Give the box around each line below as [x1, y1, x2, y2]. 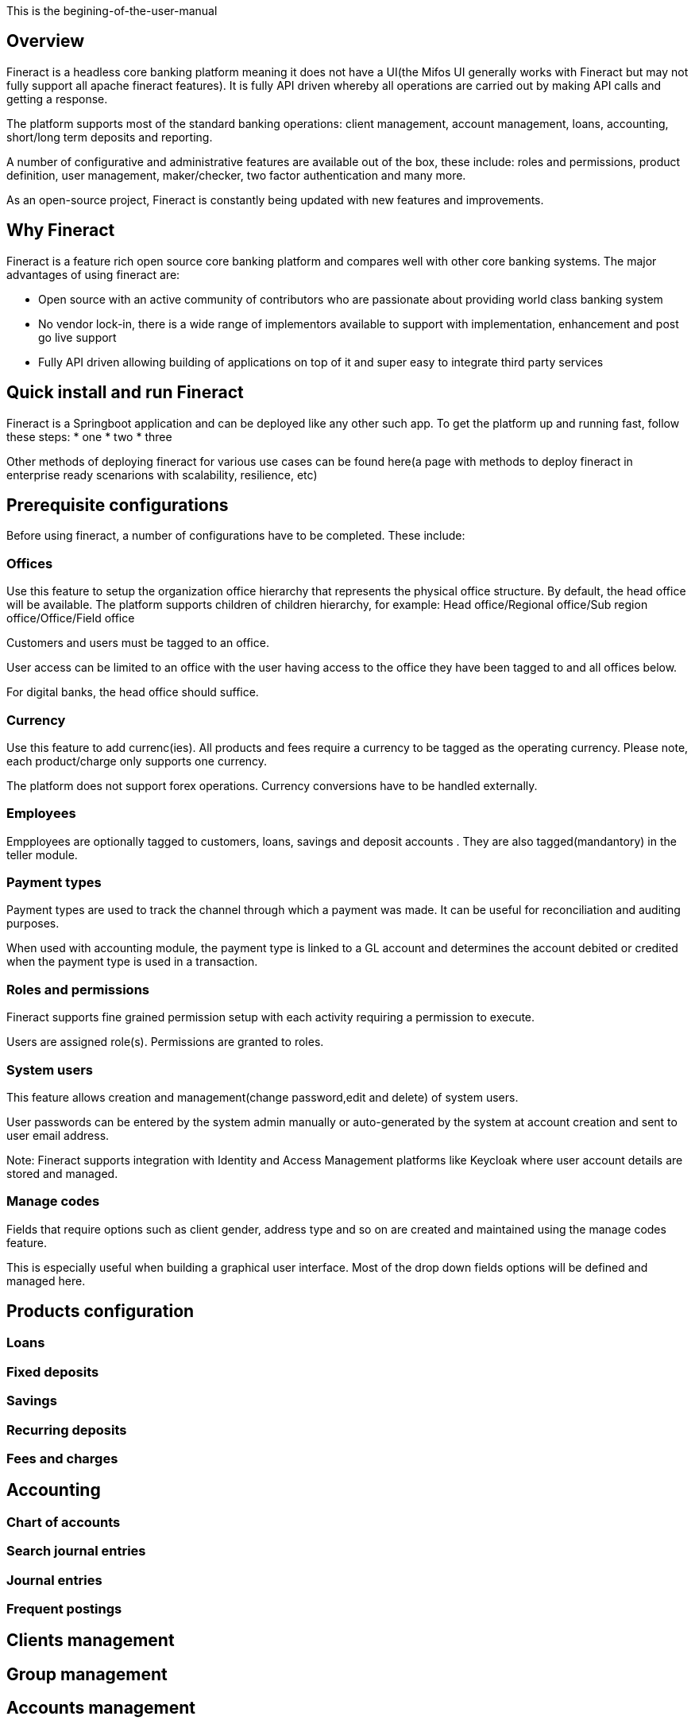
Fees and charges [6, 1450, 118, 1466]
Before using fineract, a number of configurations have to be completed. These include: [6, 529, 465, 543]
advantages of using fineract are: [6, 267, 180, 281]
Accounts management [6, 1698, 196, 1718]
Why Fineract [6, 220, 115, 241]
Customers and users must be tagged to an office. [6, 636, 269, 650]
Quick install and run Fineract [6, 382, 244, 403]
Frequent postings [6, 1600, 122, 1617]
